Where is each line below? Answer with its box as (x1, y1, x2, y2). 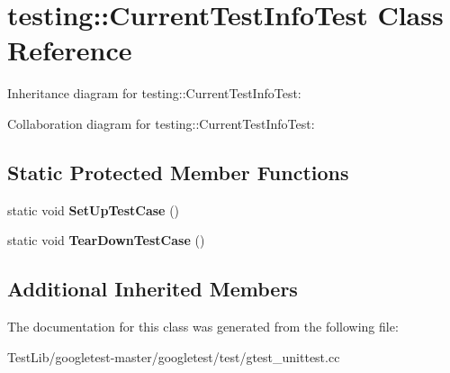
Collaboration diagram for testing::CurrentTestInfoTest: (7, 114, 315, 132)
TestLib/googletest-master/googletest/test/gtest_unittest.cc (7, 347, 340, 366)
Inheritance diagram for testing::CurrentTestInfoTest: (7, 84, 301, 103)
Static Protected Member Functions (7, 158, 349, 186)
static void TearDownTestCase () (7, 231, 205, 250)
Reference (7, 32, 132, 68)
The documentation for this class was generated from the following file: (7, 317, 399, 336)
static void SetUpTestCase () (7, 200, 180, 219)
